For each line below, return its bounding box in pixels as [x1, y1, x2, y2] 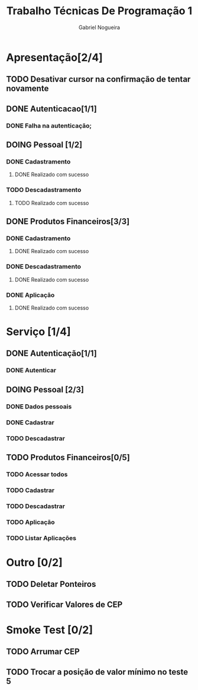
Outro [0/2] [6, 555, 63, 569]
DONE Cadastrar [6, 418, 54, 426]
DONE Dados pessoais [6, 402, 72, 410]
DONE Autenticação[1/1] [6, 349, 98, 359]
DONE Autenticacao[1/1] [6, 104, 98, 114]
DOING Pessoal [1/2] [6, 140, 83, 150]
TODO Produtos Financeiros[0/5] [6, 452, 130, 462]
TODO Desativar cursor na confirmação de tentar [6, 74, 191, 84]
